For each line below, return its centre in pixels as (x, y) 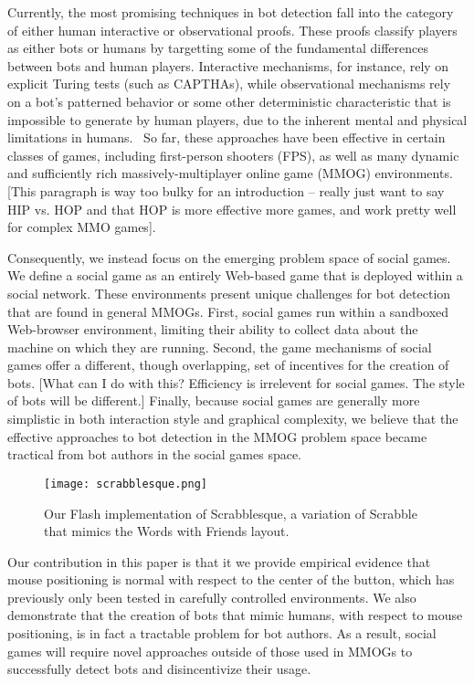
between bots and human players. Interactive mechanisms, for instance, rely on (228, 65)
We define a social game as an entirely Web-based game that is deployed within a (235, 275)
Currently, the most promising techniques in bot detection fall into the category (231, 12)
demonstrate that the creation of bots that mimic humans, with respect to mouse (235, 615)
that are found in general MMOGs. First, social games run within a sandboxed (228, 311)
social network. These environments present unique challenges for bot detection (229, 293)
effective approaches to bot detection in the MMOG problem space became (217, 436)
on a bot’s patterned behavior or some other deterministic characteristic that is (229, 101)
